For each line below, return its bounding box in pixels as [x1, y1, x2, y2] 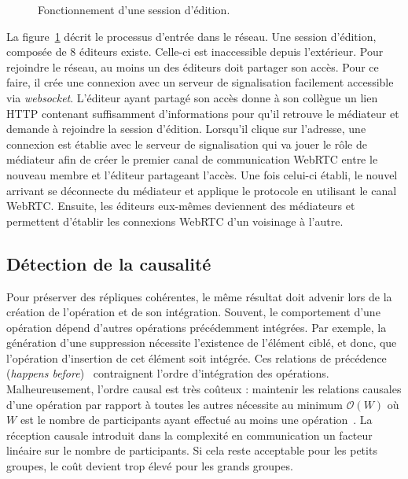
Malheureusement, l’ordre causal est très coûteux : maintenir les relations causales [6, 381, 402, 397]
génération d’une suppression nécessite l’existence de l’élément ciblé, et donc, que [6, 334, 397, 351]
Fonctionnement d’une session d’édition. [38, 2, 230, 17]
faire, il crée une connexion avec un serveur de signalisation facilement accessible [6, 74, 394, 90]
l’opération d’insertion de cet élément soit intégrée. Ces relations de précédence [6, 349, 387, 366]
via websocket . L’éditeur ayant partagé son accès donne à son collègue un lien [6, 89, 378, 105]
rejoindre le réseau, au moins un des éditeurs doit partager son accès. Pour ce [6, 58, 379, 75]
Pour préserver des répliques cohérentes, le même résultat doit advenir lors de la [6, 288, 392, 304]
